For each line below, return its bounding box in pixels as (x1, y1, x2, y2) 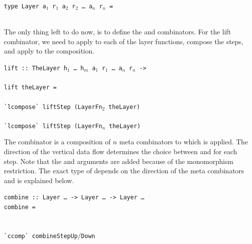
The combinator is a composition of (4, 136, 111, 147)
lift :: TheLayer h (4, 65, 67, 72)
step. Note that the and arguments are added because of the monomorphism (4, 156, 233, 166)
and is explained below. (4, 175, 74, 185)
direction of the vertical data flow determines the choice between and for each (4, 146, 237, 157)
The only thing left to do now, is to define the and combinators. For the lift (4, 27, 231, 37)
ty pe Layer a (4, 3, 46, 10)
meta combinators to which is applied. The (119, 136, 248, 147)
